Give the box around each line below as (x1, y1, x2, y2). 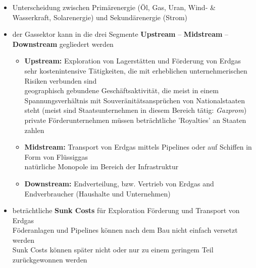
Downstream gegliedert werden (12, 38, 114, 49)
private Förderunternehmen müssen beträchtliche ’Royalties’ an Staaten (24, 114, 246, 125)
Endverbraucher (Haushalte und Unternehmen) (24, 188, 171, 198)
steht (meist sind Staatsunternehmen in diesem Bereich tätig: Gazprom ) (24, 105, 247, 115)
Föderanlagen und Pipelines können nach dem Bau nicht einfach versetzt (12, 225, 238, 235)
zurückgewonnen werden (12, 254, 87, 265)
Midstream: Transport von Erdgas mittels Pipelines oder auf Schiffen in (24, 142, 252, 152)
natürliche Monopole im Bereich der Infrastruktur (24, 161, 179, 172)
